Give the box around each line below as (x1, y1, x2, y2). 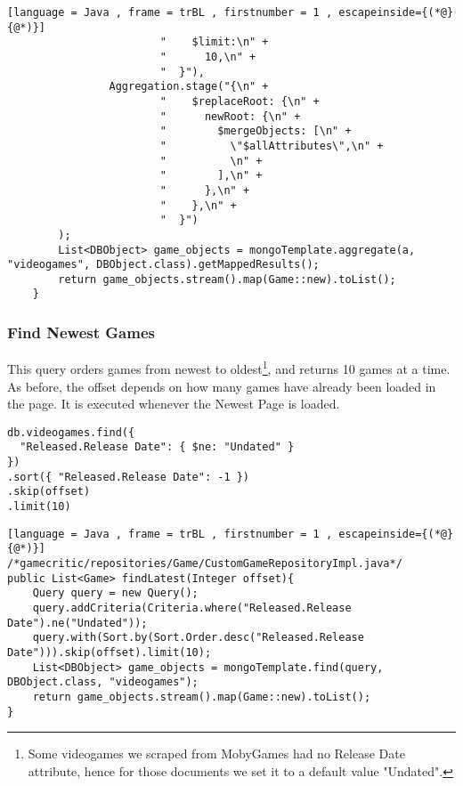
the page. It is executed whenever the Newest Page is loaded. (7, 394, 340, 413)
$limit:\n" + (191, 36, 269, 49)
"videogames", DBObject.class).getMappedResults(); (7, 258, 320, 271)
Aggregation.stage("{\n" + (109, 80, 269, 93)
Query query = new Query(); (32, 587, 199, 600)
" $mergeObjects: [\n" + (159, 125, 352, 138)
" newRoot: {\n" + (159, 109, 301, 123)
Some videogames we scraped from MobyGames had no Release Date (28, 744, 405, 763)
